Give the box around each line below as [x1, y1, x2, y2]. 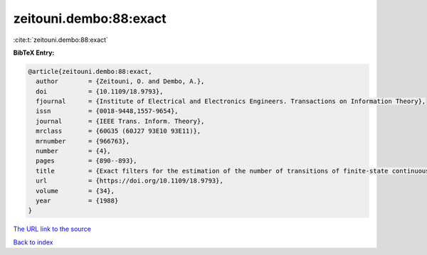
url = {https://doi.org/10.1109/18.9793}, [36, 177, 223, 185]
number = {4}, [36, 147, 112, 156]
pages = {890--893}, [36, 157, 138, 165]
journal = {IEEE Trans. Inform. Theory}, [36, 117, 205, 125]
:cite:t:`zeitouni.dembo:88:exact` [13, 36, 108, 44]
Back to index [13, 238, 53, 246]
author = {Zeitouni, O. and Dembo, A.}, [36, 77, 205, 85]
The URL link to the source [13, 224, 92, 234]
